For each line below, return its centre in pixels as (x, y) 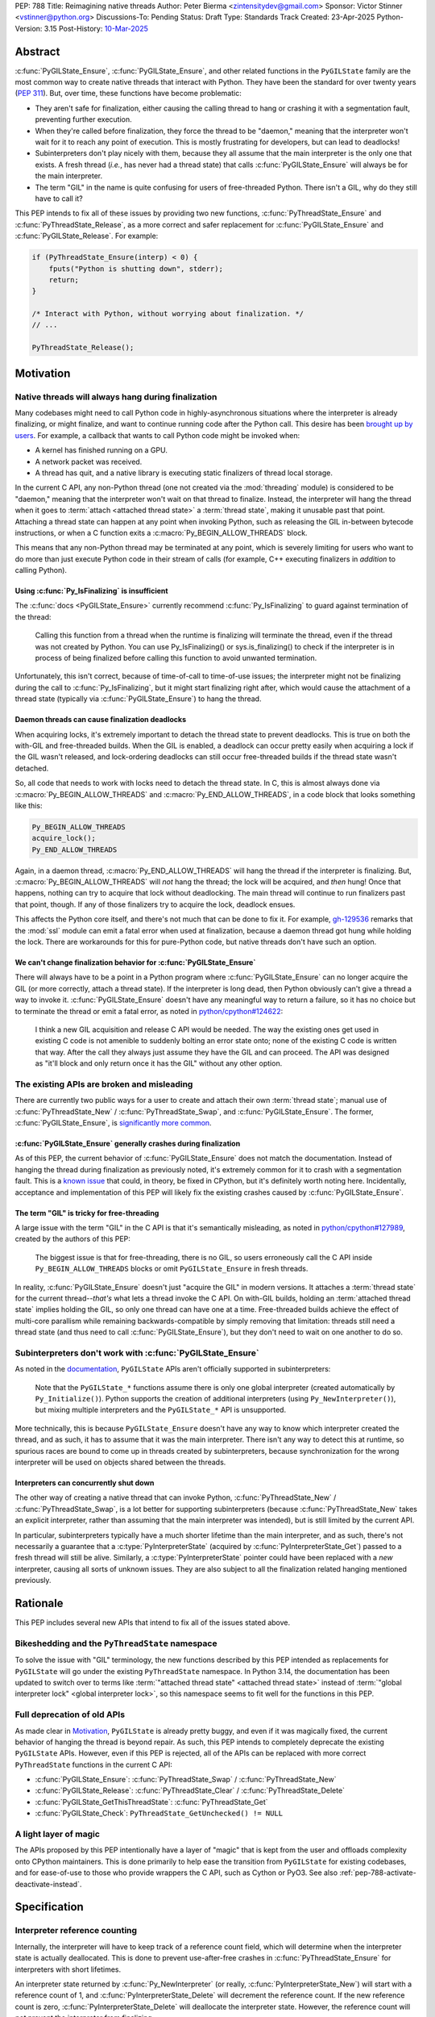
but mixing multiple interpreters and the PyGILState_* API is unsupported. (160, 1410)
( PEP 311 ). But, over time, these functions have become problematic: (128, 94)
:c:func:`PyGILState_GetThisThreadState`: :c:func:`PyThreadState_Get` (152, 1802)
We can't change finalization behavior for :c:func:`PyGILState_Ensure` (135, 963)
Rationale (39, 1603)
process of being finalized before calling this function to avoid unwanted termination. (176, 658)
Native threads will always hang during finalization (116, 397)
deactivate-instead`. (48, 1884)
